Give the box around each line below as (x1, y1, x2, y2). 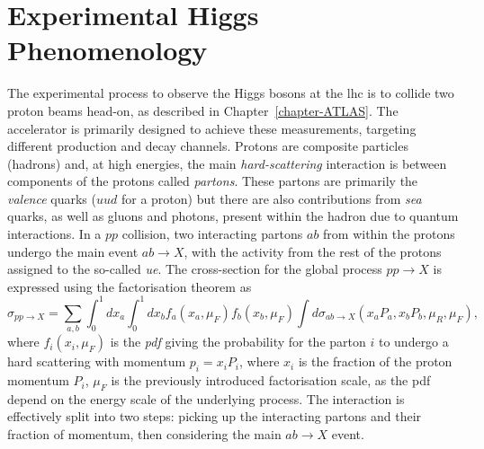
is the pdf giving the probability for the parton (110, 332, 366, 351)
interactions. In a (7, 224, 102, 243)
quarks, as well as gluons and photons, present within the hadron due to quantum (7, 207, 459, 225)
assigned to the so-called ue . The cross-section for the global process (7, 260, 382, 278)
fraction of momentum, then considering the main (7, 425, 282, 444)
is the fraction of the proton (298, 352, 453, 371)
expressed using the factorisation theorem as (7, 277, 252, 295)
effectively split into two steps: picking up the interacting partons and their (7, 407, 422, 426)
